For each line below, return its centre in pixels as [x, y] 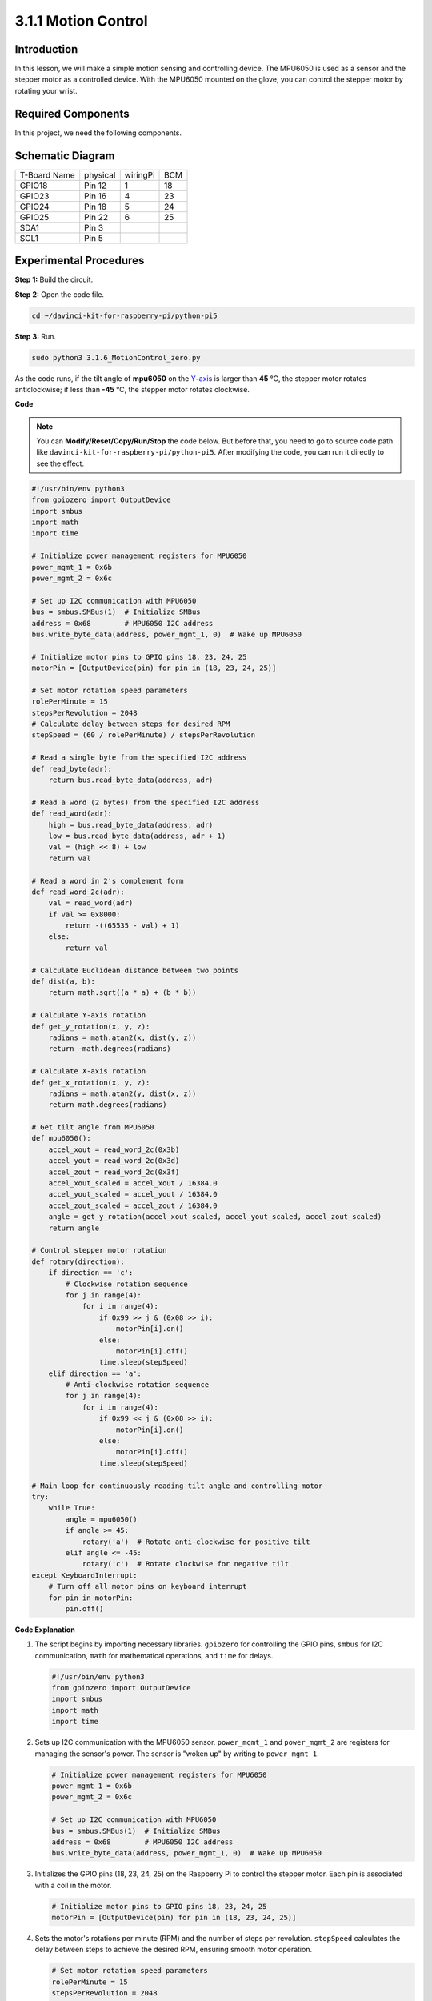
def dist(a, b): [64, 982]
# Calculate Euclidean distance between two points [135, 970]
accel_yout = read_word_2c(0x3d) [114, 1161]
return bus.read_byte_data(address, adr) [131, 780]
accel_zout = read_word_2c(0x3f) [114, 1172]
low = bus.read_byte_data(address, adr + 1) [137, 836]
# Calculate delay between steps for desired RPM [131, 724]
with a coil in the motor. [73, 1885]
